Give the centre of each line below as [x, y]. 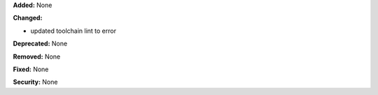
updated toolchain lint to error [73, 31]
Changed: [28, 18]
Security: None [35, 82]
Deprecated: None [40, 44]
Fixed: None [31, 69]
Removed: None [37, 57]
